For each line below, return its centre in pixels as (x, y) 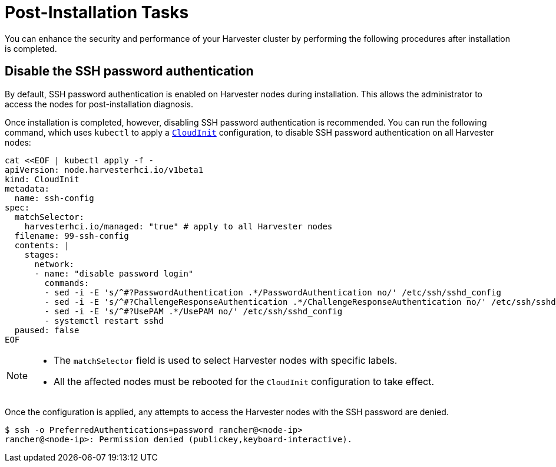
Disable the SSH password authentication (129, 71)
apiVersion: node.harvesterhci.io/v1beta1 (104, 170)
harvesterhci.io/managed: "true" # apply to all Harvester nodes (178, 226)
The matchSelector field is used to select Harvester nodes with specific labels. (226, 360)
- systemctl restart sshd (104, 320)
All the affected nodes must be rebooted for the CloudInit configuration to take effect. (244, 381)
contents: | (42, 245)
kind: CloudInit (42, 179)
